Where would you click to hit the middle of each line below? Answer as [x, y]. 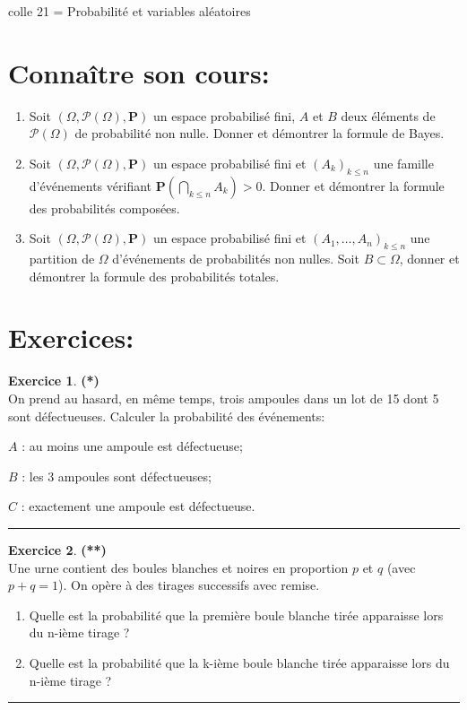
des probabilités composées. [104, 208]
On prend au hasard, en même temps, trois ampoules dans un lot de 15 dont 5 [224, 398]
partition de [62, 259]
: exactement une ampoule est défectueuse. [138, 506]
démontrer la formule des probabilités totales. [154, 276]
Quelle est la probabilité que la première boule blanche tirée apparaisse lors [236, 615]
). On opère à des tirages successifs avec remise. [189, 585]
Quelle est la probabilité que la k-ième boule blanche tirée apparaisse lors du [239, 662]
